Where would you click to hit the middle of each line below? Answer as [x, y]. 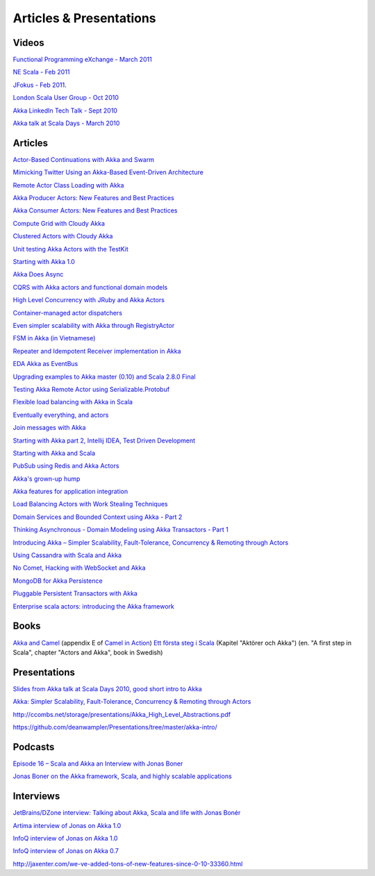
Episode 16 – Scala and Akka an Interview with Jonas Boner [98, 763]
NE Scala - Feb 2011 [41, 72]
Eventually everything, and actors [61, 415]
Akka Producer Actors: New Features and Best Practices [94, 198]
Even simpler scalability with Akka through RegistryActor [94, 325]
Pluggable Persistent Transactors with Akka [75, 593]
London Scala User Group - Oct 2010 [66, 98]
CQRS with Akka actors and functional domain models [90, 287]
